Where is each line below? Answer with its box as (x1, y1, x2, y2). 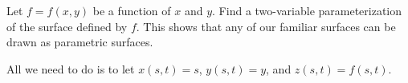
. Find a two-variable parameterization (212, 2, 402, 18)
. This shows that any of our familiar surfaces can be (136, 18, 396, 34)
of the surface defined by (6, 18, 128, 34)
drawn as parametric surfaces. (6, 34, 153, 50)
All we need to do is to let (6, 60, 135, 77)
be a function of (92, 2, 171, 18)
